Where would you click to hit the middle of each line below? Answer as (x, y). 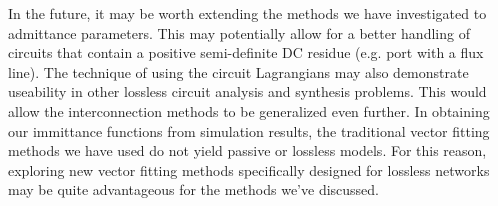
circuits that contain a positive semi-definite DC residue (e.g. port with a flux (246, 52)
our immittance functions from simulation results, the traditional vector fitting (249, 130)
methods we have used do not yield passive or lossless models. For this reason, (247, 150)
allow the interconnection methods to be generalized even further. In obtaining (249, 110)
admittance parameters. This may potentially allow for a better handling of (239, 32)
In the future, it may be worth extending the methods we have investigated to (247, 13)
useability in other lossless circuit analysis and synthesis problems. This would (247, 91)
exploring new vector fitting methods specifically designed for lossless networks (249, 169)
